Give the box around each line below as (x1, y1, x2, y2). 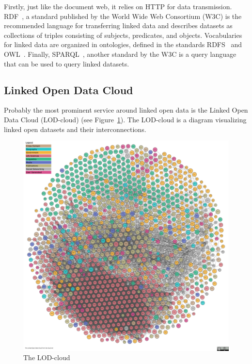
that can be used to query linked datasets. (4, 58, 129, 68)
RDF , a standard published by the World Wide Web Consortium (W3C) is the (4, 11, 242, 21)
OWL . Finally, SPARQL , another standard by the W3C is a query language (4, 49, 236, 59)
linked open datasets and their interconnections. (4, 124, 146, 134)
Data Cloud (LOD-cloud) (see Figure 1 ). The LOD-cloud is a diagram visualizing (4, 114, 247, 124)
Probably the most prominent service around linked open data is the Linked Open (4, 105, 248, 115)
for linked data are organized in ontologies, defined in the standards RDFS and (4, 39, 242, 50)
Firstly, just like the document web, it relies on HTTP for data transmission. (4, 1, 232, 11)
